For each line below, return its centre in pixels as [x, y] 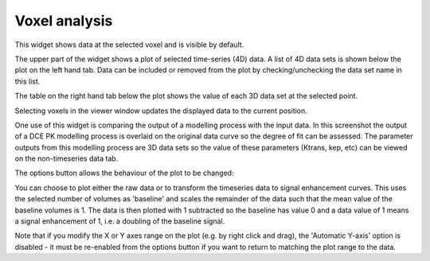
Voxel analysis [64, 21]
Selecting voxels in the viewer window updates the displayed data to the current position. [161, 111]
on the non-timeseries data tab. [66, 158]
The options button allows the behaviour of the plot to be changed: [124, 173]
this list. [27, 81]
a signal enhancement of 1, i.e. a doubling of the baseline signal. [120, 221]
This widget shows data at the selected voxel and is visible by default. [129, 45]
